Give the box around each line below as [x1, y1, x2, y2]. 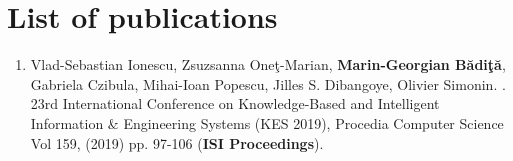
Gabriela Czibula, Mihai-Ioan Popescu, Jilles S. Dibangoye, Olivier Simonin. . [30, 73, 506, 94]
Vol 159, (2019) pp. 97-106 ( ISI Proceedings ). [30, 132, 324, 153]
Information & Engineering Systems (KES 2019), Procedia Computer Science [30, 112, 504, 133]
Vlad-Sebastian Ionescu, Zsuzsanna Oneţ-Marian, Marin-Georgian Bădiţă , [30, 54, 506, 75]
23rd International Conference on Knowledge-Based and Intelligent [30, 93, 440, 114]
